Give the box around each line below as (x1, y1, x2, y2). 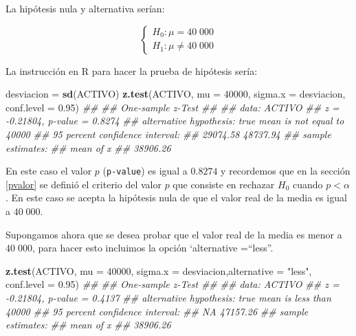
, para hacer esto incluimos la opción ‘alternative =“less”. (32, 240, 274, 255)
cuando (292, 177, 323, 191)
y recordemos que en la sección (221, 164, 351, 178)
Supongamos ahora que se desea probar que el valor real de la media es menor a (5, 227, 342, 241)
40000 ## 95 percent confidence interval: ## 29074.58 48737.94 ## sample (5, 126, 331, 141)
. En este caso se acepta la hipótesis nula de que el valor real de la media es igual (5, 190, 347, 205)
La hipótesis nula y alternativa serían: (5, 1, 165, 15)
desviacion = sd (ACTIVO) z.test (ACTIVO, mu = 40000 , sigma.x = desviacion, (5, 87, 346, 101)
